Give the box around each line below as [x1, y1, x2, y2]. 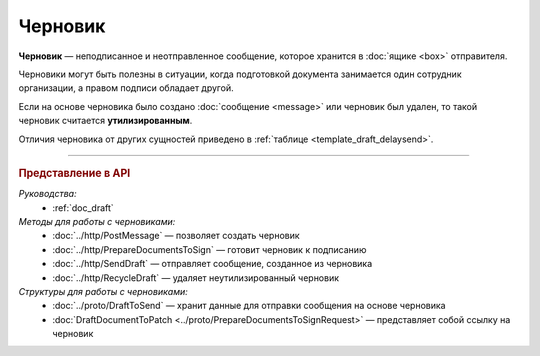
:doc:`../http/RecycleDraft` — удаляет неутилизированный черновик [52, 271, 340, 284]
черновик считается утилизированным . [18, 115, 193, 127]
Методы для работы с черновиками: [18, 215, 176, 227]
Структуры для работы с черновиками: [18, 285, 189, 297]
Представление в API [18, 166, 131, 180]
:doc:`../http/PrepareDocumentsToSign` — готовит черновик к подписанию [52, 243, 367, 255]
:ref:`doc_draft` [52, 201, 114, 214]
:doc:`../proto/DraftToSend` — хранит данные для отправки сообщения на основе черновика [52, 300, 446, 312]
